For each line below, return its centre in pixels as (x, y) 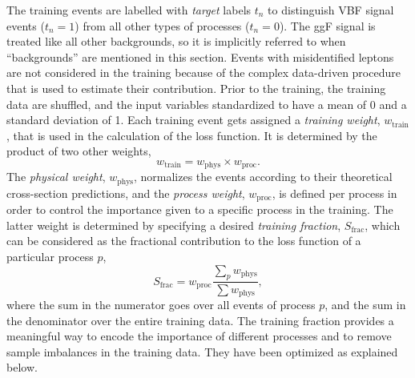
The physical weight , (56, 177)
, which (383, 225)
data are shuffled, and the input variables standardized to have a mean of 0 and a (207, 104)
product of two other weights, (79, 151)
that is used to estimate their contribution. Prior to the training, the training (196, 88)
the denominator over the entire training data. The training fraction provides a (200, 320)
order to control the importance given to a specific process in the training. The (200, 209)
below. (22, 367)
